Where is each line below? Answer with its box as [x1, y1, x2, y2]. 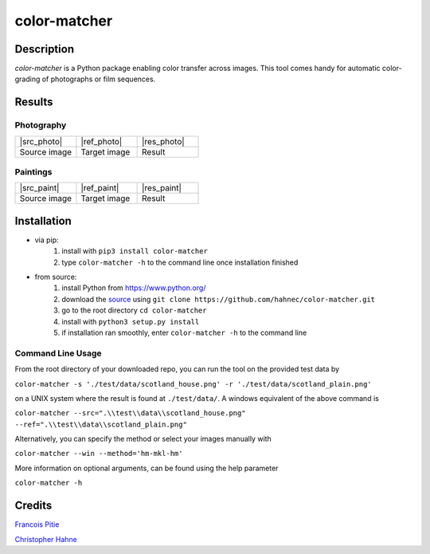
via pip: [34, 235, 59, 245]
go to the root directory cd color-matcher [61, 305, 207, 315]
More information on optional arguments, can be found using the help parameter [14, 463, 279, 473]
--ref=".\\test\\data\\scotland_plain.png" [14, 419, 187, 429]
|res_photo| [142, 136, 185, 147]
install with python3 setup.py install [61, 316, 200, 326]
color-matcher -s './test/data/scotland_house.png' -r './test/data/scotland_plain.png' [14, 379, 372, 388]
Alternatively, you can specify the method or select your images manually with [14, 434, 272, 444]
